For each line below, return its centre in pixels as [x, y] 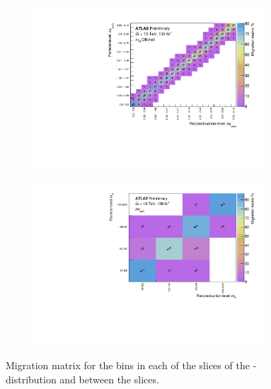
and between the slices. [109, 379]
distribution [31, 379]
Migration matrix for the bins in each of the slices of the [128, 365]
